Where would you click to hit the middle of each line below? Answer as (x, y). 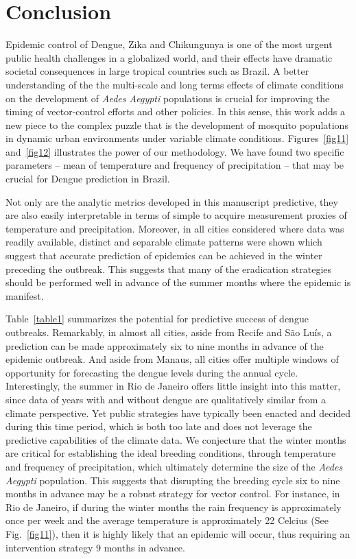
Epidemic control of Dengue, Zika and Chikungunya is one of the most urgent (169, 44)
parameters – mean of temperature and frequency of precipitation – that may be (175, 165)
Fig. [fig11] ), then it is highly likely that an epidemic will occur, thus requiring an (178, 533)
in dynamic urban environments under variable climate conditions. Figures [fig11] (177, 138)
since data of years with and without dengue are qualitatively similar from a (166, 399)
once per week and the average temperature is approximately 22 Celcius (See (167, 520)
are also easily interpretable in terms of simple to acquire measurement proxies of (176, 215)
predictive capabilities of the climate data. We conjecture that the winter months (176, 439)
